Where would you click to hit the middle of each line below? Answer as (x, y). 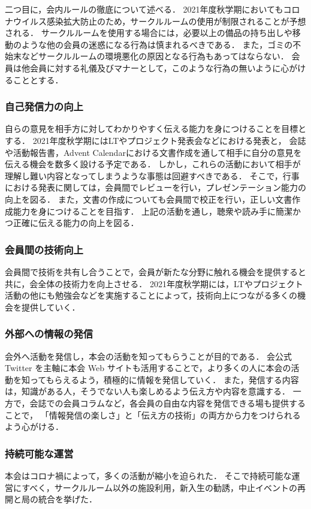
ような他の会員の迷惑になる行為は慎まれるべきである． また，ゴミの (157, 44)
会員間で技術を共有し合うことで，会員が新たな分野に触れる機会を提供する (152, 271)
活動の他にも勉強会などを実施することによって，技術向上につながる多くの (151, 295)
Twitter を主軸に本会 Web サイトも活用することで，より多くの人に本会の (148, 368)
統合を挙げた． (67, 499)
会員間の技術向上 (44, 249)
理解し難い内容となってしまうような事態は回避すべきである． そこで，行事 (152, 175)
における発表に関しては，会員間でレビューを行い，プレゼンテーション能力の (156, 187)
